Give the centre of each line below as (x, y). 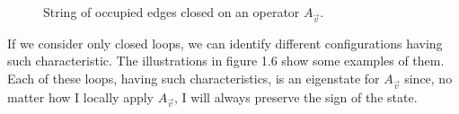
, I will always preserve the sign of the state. (296, 96)
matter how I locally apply (80, 96)
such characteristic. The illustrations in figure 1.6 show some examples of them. (226, 61)
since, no (428, 78)
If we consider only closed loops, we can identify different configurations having (225, 43)
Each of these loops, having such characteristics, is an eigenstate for (194, 78)
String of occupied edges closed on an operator (172, 12)
